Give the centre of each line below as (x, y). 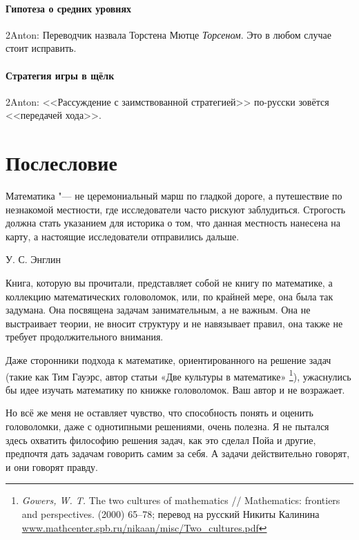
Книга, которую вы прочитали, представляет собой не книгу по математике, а (169, 283)
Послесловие (61, 163)
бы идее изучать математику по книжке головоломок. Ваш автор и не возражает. (175, 389)
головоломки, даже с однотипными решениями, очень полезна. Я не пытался (167, 426)
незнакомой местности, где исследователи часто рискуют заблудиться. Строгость (176, 209)
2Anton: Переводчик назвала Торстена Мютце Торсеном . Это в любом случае (168, 34)
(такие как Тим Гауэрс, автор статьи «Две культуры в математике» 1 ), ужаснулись (178, 375)
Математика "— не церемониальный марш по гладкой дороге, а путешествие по (174, 196)
